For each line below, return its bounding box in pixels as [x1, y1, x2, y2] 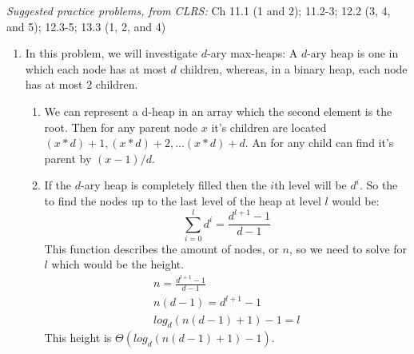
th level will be [274, 177, 347, 193]
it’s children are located [211, 118, 327, 135]
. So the [359, 177, 398, 193]
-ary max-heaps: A [206, 45, 298, 62]
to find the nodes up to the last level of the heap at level [44, 192, 321, 209]
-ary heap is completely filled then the [80, 177, 267, 193]
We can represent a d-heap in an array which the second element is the [44, 102, 392, 119]
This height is [44, 329, 112, 346]
